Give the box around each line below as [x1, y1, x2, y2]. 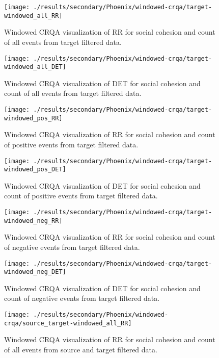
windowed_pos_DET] [4, 166, 66, 173]
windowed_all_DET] [4, 63, 66, 71]
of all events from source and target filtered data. [4, 344, 157, 354]
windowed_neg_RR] [4, 217, 63, 224]
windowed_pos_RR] [4, 114, 63, 122]
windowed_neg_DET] [4, 268, 66, 276]
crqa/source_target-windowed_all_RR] [4, 319, 132, 327]
